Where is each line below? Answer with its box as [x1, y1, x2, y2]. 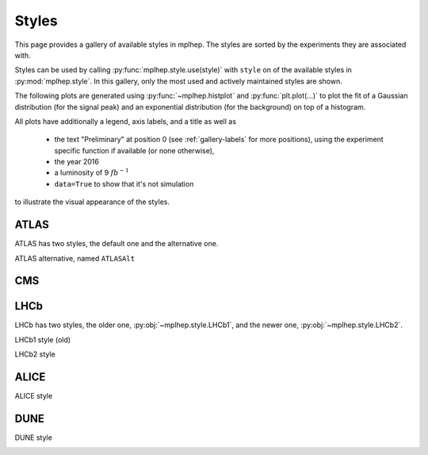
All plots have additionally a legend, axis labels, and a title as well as [14, 116, 237, 126]
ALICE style [14, 391, 53, 401]
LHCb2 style [14, 349, 55, 359]
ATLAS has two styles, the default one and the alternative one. [14, 239, 219, 249]
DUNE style [14, 433, 53, 442]
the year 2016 [54, 157, 99, 167]
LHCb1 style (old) [14, 334, 71, 345]
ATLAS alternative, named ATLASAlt [14, 253, 135, 263]
